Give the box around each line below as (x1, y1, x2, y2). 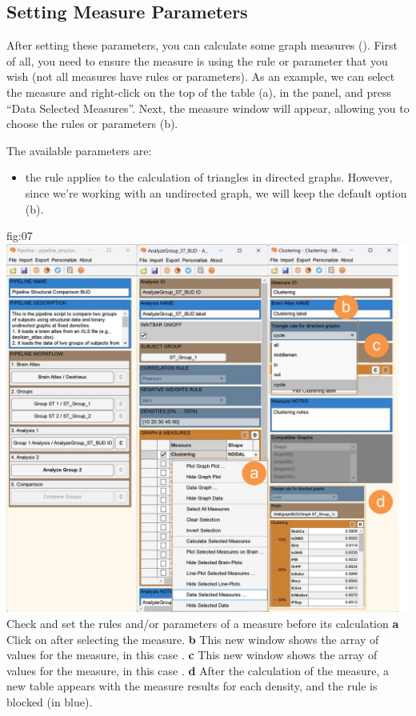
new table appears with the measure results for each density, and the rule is (6, 678, 378, 694)
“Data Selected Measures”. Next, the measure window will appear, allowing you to (6, 99, 410, 116)
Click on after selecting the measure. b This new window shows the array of (6, 630, 379, 647)
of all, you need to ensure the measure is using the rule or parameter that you (6, 52, 388, 69)
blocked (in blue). (6, 693, 93, 710)
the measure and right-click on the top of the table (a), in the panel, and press (6, 83, 392, 100)
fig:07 (6, 227, 33, 244)
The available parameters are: (6, 142, 152, 158)
